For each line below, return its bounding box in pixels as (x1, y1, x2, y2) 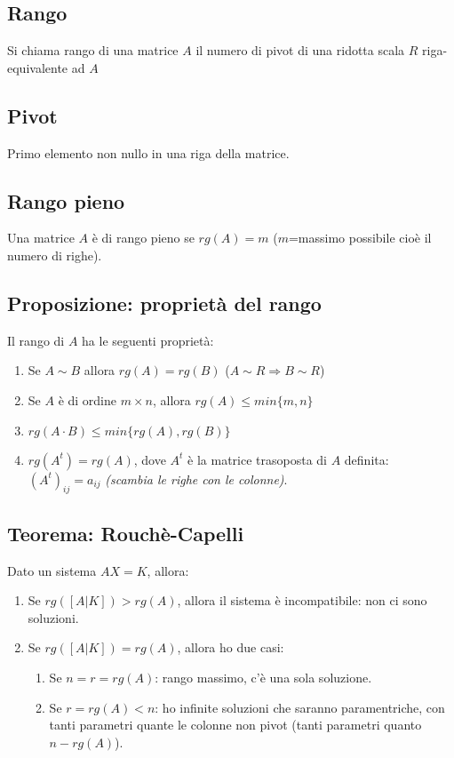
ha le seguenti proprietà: (82, 331, 214, 349)
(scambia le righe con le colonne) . (105, 469, 288, 488)
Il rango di (7, 331, 65, 349)
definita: (344, 450, 389, 468)
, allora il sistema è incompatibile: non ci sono (177, 591, 427, 610)
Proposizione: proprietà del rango (7, 289, 322, 316)
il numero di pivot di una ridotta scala (195, 41, 405, 60)
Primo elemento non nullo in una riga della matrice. (7, 143, 290, 162)
